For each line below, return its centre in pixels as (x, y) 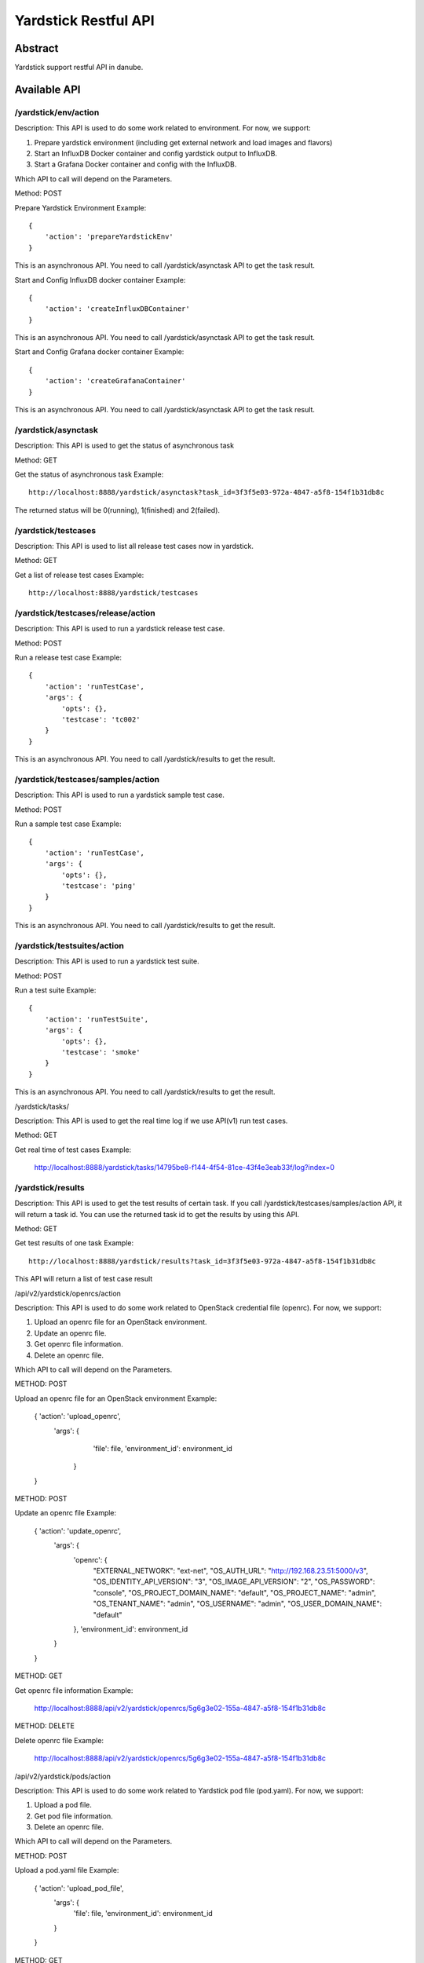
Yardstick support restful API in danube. (79, 68)
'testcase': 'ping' (99, 886)
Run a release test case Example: (68, 657)
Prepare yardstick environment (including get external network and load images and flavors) (183, 142)
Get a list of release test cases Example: (79, 575)
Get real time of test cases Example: (73, 1150)
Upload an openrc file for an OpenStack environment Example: (116, 1398)
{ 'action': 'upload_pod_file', (79, 1888)
